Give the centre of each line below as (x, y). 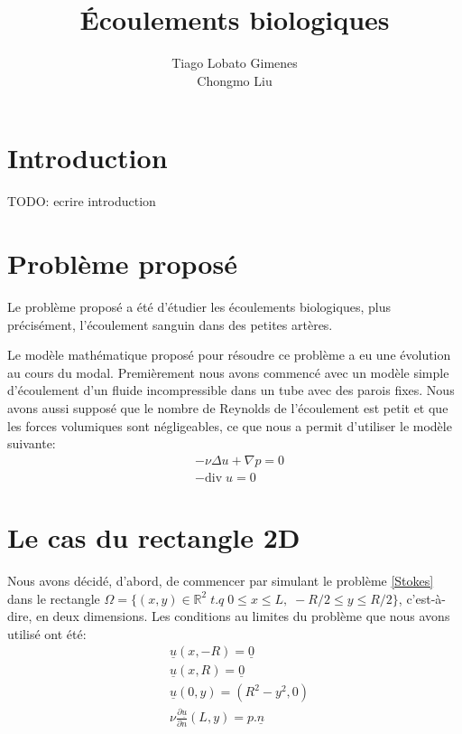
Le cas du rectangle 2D (154, 536)
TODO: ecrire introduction (82, 201)
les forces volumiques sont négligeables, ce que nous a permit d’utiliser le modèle (230, 425)
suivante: (32, 443)
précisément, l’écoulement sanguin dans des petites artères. (170, 324)
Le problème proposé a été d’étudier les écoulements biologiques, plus (199, 306)
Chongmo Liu (235, 80)
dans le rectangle (54, 598)
